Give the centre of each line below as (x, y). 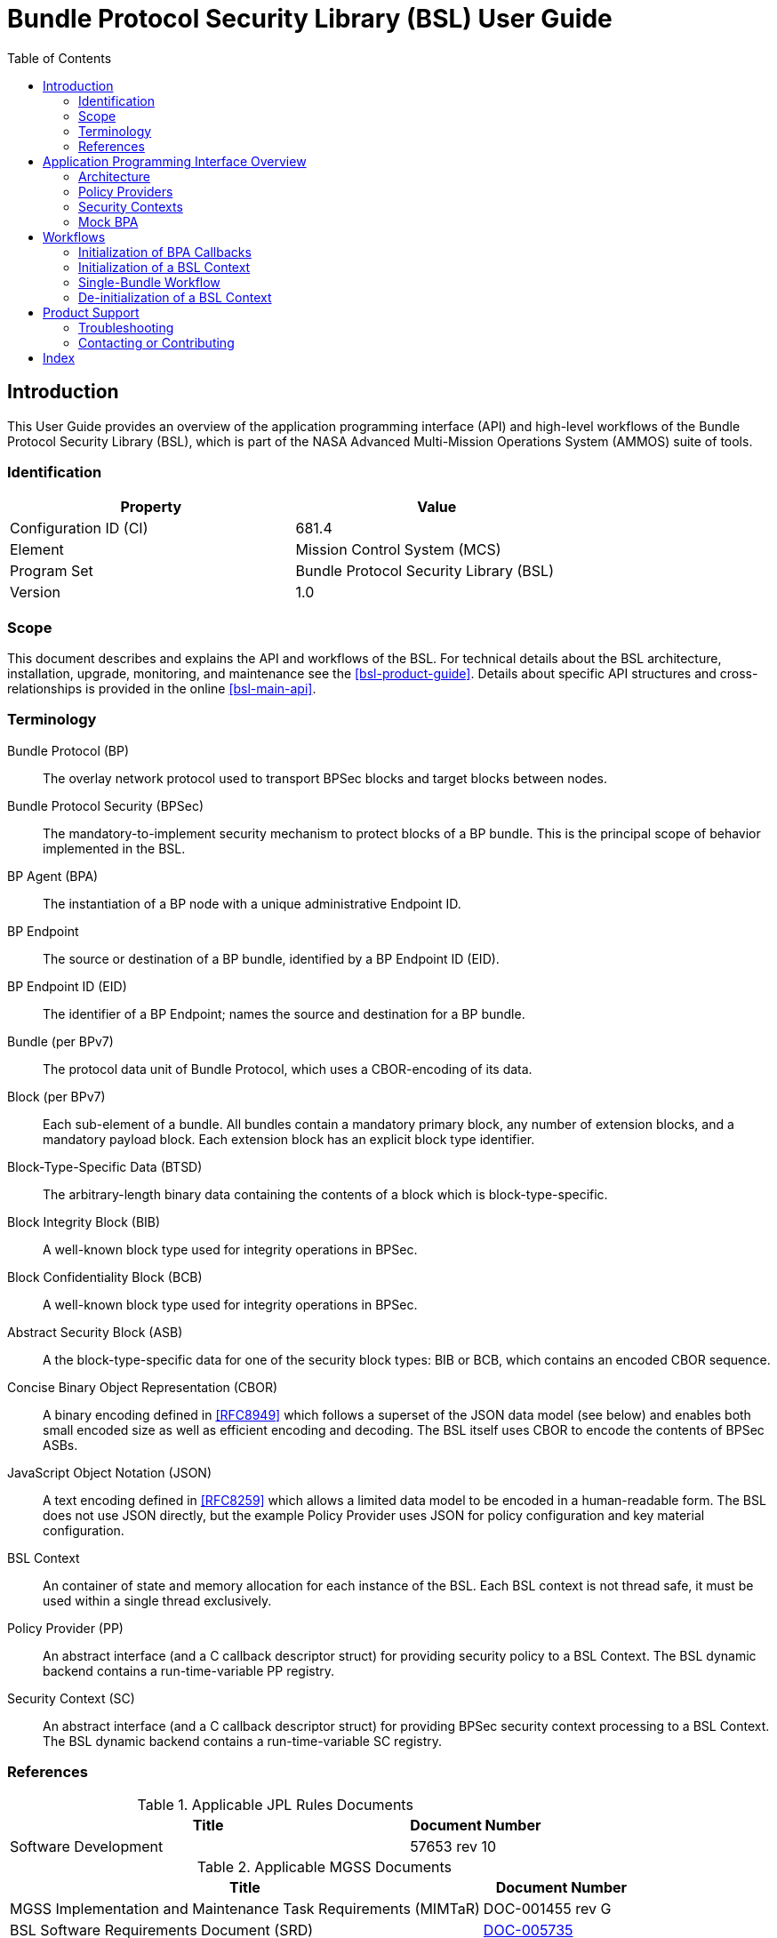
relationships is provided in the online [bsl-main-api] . (162, 689)
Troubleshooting (126, 327)
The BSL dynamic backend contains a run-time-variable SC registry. (243, 1741)
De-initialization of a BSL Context (175, 297)
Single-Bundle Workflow (149, 282)
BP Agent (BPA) (53, 876)
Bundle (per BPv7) (60, 1041)
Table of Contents (60, 58)
